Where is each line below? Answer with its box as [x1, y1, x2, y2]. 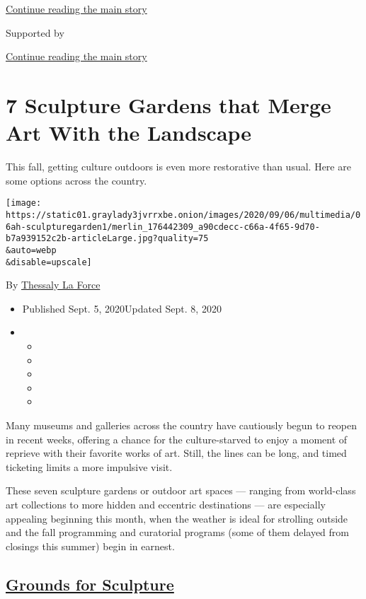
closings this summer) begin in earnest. [6, 538, 175, 553]
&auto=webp [6, 245, 57, 255]
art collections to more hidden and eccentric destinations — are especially [6, 496, 326, 511]
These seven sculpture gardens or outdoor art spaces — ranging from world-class [6, 483, 356, 498]
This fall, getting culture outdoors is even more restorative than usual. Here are [6, 159, 351, 174]
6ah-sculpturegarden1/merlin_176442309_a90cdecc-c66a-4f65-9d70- [6, 221, 320, 232]
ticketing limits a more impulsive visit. [6, 459, 173, 474]
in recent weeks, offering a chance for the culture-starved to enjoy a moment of [6, 431, 348, 446]
